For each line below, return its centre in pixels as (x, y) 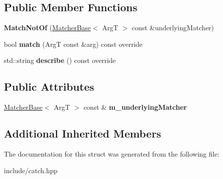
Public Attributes (49, 87)
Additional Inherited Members (83, 133)
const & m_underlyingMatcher (135, 107)
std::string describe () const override (60, 60)
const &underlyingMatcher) (173, 28)
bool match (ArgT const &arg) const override (73, 44)
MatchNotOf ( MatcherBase (47, 28)
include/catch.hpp (31, 170)
